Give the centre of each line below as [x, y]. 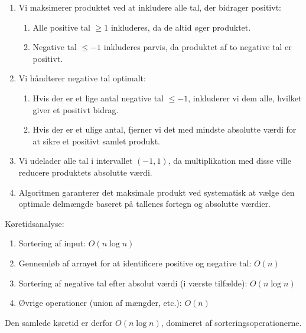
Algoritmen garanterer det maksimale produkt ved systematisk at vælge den [157, 192]
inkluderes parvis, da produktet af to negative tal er [198, 47]
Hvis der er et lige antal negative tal [98, 98]
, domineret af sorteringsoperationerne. [231, 322]
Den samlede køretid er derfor [59, 322]
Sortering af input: [52, 243]
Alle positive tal [61, 27]
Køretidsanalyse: [35, 223]
